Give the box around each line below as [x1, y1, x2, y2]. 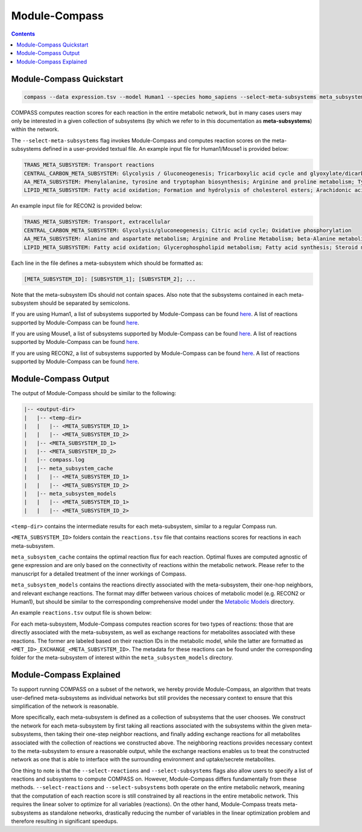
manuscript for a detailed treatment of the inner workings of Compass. [11, 570, 187, 577]
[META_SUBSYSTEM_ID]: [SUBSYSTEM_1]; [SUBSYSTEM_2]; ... [24, 275, 196, 282]
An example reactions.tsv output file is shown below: [11, 609, 152, 617]
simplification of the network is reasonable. [11, 702, 119, 710]
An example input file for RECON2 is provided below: [11, 202, 143, 209]
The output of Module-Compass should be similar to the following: [11, 390, 176, 397]
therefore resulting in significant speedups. [11, 818, 118, 825]
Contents [11, 30, 36, 37]
